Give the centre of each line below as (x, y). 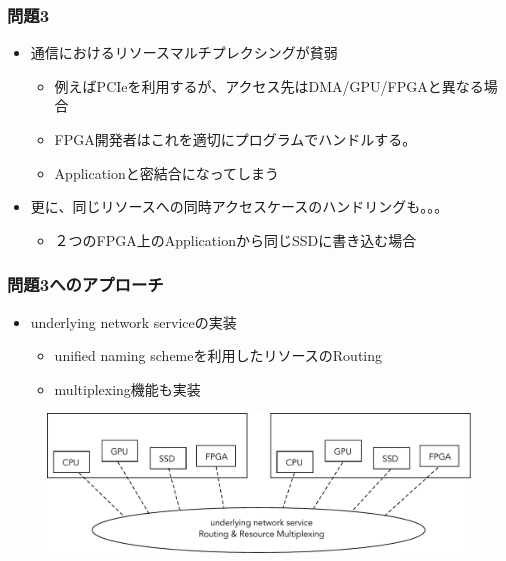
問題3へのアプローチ (85, 284)
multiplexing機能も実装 (127, 388)
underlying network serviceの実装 (133, 321)
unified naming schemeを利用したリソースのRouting (218, 355)
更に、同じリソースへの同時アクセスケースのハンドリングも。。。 (239, 206)
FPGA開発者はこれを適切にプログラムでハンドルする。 (235, 139)
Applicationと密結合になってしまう (167, 172)
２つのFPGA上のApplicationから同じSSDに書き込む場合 (235, 239)
